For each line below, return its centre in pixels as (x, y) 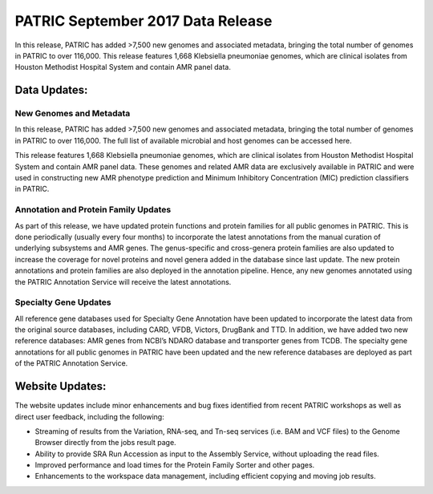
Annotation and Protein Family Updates (93, 210)
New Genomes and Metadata (73, 114)
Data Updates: (51, 90)
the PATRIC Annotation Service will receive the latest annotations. (123, 281)
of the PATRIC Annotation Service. (71, 363)
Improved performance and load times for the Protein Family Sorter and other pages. (175, 465)
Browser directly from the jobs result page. (105, 443)
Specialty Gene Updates (63, 302)
